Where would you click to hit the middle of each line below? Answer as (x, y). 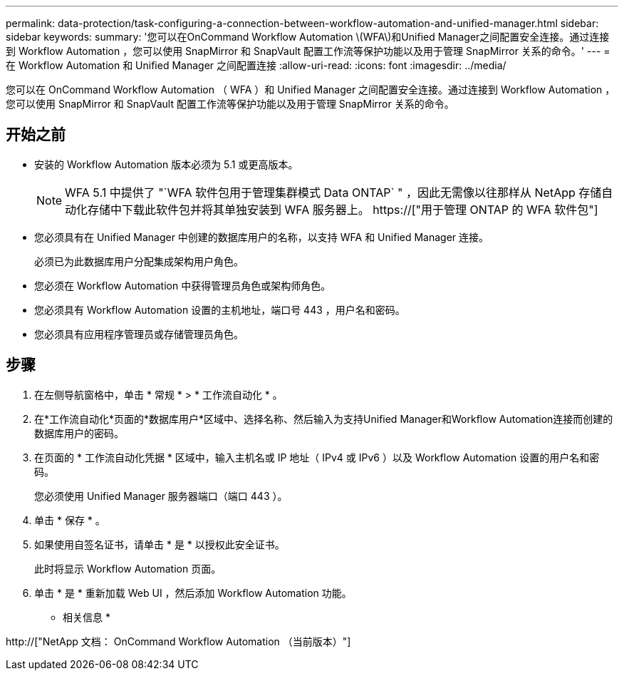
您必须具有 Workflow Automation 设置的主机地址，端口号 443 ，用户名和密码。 (220, 309)
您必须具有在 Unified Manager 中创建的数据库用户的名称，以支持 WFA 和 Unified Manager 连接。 (262, 237)
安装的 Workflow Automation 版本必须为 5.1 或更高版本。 (166, 164)
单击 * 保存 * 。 (70, 520)
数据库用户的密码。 (79, 433)
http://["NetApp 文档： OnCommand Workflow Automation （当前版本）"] (178, 641)
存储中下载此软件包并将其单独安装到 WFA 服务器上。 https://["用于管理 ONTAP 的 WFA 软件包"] (343, 209)
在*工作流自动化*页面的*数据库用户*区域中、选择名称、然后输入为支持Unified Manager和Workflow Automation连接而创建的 (324, 419)
